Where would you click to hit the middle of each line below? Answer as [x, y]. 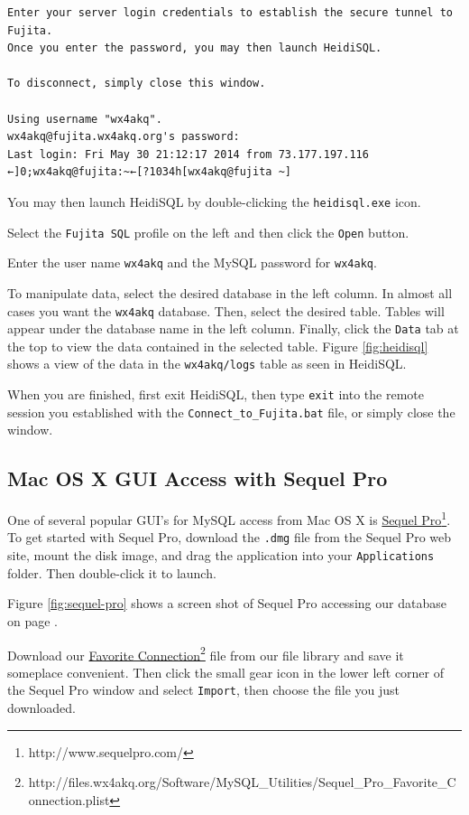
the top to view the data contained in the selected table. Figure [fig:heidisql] [218, 346]
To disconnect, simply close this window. [137, 84]
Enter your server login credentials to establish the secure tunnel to [230, 13]
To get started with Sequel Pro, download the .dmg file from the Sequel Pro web [230, 537]
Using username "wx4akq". [85, 119]
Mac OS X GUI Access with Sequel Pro [198, 478]
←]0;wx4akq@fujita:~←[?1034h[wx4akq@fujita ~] [149, 172]
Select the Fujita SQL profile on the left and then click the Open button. [208, 232]
